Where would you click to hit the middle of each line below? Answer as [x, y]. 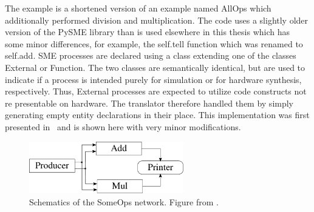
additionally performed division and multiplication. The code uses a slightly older [157, 20]
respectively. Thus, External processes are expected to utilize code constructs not [156, 91]
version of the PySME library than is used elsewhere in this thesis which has [147, 32]
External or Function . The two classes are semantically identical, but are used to [155, 67]
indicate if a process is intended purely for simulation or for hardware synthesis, [153, 79]
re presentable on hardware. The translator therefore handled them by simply [149, 103]
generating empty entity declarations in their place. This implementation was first [157, 115]
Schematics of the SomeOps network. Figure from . [124, 202]
